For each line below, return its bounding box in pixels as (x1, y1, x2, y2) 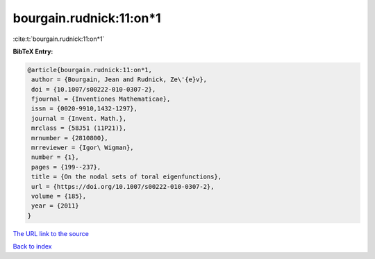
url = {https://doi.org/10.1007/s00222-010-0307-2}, (31, 183, 215, 190)
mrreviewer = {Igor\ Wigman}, (31, 144, 135, 152)
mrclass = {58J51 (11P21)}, (31, 124, 127, 132)
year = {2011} (31, 202, 79, 210)
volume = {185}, (31, 192, 87, 200)
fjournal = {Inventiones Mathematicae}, (31, 95, 171, 103)
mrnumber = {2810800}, (31, 134, 109, 142)
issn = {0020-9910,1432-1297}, (31, 105, 138, 112)
